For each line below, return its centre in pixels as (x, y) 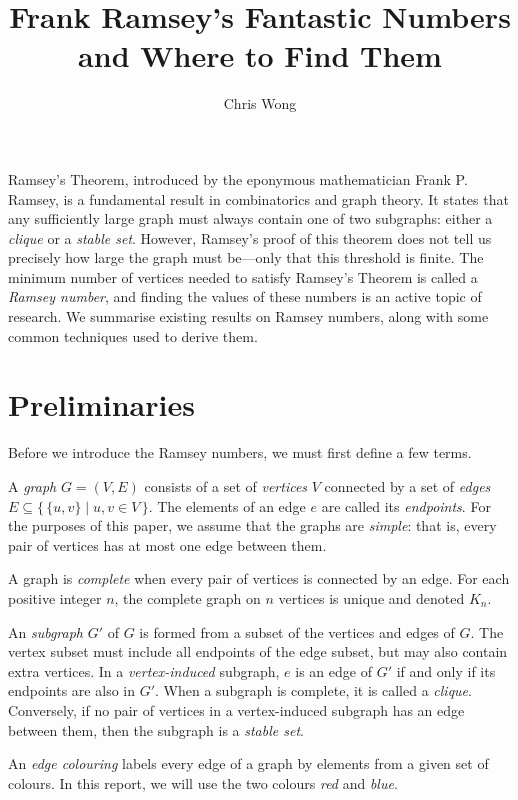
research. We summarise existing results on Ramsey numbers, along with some (248, 316)
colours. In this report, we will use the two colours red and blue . (203, 782)
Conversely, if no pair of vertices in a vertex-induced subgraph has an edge (236, 709)
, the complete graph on (187, 597)
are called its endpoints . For (406, 505)
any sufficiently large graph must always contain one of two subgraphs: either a (250, 218)
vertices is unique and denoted (371, 597)
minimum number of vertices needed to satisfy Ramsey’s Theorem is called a (243, 276)
